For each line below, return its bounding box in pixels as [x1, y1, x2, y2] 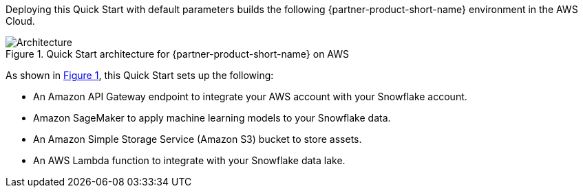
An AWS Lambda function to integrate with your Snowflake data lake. [33, 155, 346, 166]
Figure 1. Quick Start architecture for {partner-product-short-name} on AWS [6, 48, 350, 60]
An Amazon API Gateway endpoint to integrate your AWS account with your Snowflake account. [33, 91, 467, 102]
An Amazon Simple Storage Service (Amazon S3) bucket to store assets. [33, 133, 362, 145]
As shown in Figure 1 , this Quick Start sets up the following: [6, 69, 274, 81]
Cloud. [6, 15, 35, 27]
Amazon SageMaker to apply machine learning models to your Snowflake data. [33, 112, 391, 124]
